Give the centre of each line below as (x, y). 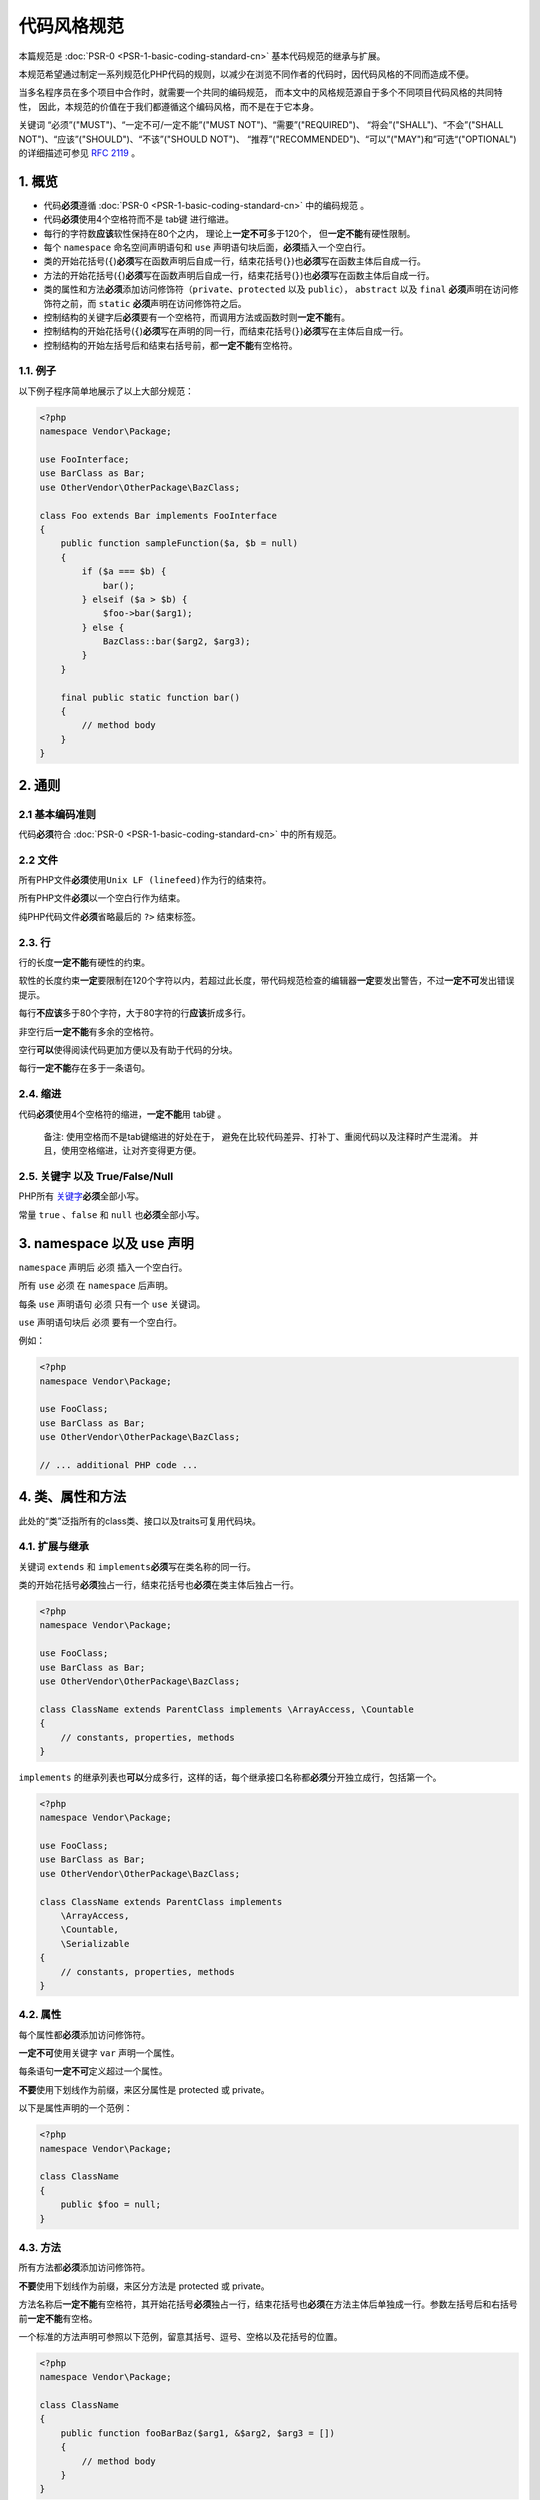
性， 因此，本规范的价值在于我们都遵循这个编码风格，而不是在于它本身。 (168, 106)
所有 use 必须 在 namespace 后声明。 (96, 1286)
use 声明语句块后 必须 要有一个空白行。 (100, 1322)
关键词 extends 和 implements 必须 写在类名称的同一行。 (137, 1566)
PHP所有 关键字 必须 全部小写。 (81, 1196)
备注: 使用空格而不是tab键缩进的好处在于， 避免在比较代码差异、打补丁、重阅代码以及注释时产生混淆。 (255, 1136)
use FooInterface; (84, 459)
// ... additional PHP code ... (119, 1465)
